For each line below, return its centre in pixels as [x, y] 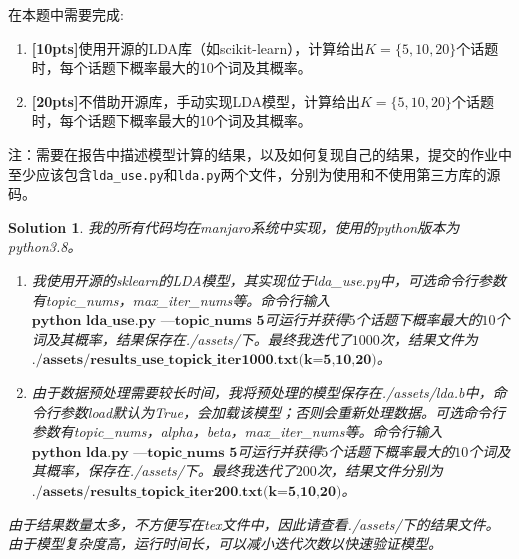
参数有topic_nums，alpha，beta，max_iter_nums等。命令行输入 [237, 431]
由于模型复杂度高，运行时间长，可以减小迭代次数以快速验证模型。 [225, 543]
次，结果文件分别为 [379, 470]
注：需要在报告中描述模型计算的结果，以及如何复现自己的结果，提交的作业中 [260, 153]
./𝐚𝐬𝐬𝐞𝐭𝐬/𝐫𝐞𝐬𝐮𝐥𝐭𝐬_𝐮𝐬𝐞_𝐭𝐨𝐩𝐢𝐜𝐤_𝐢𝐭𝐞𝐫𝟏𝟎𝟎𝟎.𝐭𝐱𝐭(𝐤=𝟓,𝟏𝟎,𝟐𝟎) [204, 360]
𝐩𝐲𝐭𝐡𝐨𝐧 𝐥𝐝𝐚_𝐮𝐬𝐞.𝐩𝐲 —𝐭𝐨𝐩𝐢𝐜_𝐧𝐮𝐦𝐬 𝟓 [148, 321]
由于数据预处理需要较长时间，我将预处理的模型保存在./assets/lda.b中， [262, 391]
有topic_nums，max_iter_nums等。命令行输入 [181, 299]
